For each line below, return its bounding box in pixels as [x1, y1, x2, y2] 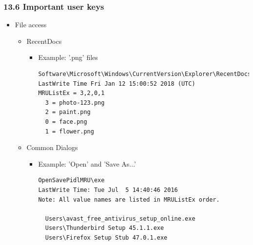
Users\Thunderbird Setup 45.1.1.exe [45, 225, 164, 232]
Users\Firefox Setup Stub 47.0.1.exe [45, 234, 168, 241]
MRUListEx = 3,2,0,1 [38, 90, 105, 97]
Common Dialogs [26, 142, 78, 152]
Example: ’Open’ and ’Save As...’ [38, 158, 136, 169]
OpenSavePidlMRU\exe [38, 177, 105, 184]
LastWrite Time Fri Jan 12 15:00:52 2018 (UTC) [38, 80, 195, 87]
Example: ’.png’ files [38, 52, 98, 62]
